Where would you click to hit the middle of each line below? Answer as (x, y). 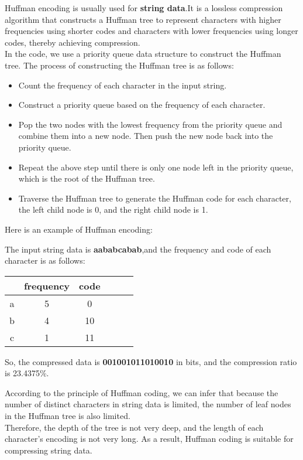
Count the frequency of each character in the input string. (123, 85)
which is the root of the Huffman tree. (87, 178)
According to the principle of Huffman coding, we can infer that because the (142, 392)
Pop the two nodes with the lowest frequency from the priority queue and (150, 124)
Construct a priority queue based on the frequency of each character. (142, 105)
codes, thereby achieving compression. (73, 42)
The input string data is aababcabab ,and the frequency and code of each (138, 249)
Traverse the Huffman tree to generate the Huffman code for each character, (155, 198)
